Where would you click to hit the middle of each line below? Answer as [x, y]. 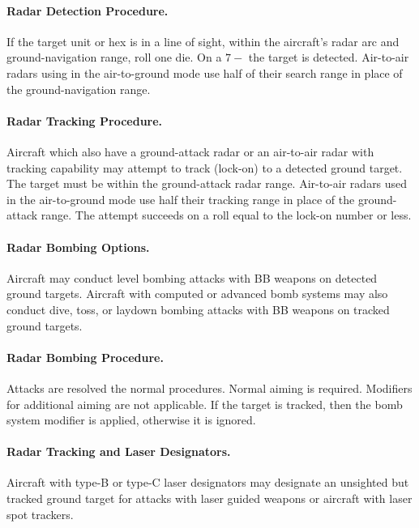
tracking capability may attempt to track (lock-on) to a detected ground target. [205, 167]
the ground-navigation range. [79, 89]
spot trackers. [40, 514]
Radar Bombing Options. [78, 247]
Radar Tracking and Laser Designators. [119, 451]
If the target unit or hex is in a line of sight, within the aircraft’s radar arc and [203, 41]
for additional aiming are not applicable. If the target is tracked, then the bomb [205, 404]
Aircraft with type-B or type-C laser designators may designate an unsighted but [208, 482]
